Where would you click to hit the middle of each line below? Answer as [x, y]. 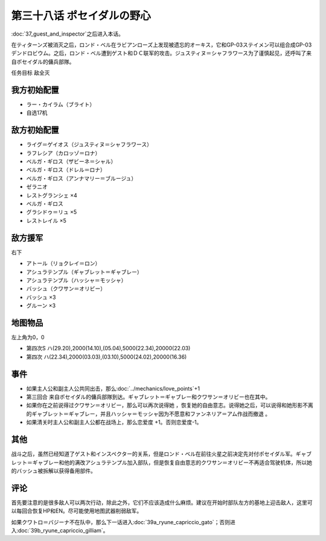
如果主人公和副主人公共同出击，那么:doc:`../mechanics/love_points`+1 [113, 388]
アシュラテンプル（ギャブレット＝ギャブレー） [85, 272]
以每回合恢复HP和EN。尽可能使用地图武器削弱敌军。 [77, 511]
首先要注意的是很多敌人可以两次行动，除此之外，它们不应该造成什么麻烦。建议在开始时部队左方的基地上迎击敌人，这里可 [162, 502]
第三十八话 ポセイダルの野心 [81, 16]
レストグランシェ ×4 [52, 195]
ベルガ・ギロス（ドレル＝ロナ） [66, 170]
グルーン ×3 [41, 306]
